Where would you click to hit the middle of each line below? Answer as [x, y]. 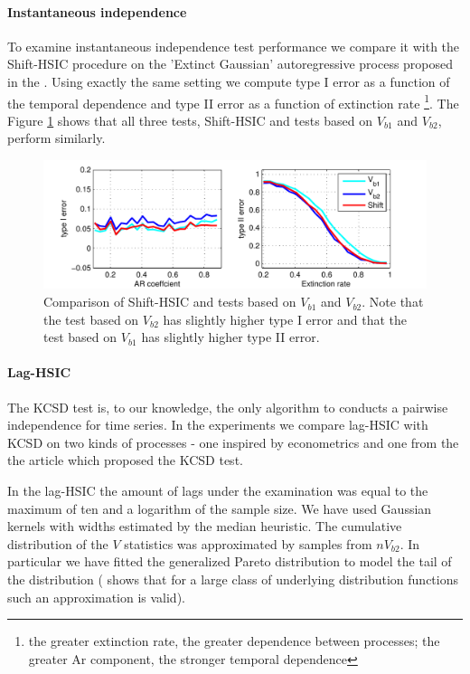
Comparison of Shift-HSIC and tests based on [170, 302]
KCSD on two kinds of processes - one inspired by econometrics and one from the [233, 442]
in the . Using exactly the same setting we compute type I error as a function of [229, 81]
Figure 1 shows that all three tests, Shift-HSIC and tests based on [190, 120]
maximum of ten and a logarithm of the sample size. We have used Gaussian [220, 508]
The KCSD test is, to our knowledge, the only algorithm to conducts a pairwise [228, 407]
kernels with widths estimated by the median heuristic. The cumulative [205, 526]
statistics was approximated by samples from [248, 543]
